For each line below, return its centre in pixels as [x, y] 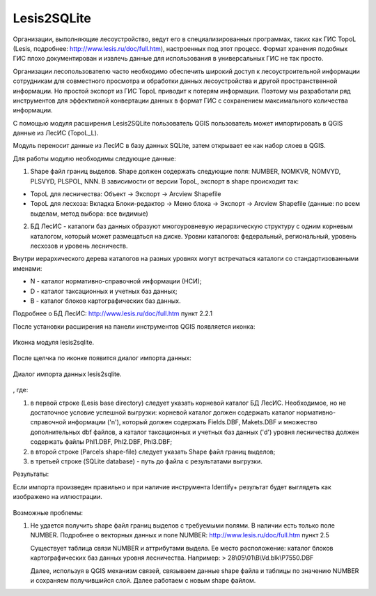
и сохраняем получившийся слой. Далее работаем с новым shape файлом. [143, 580]
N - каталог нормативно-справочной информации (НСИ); [116, 281]
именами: [28, 268]
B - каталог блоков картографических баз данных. [105, 301]
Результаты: [31, 474]
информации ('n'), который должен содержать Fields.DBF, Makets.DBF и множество [192, 422]
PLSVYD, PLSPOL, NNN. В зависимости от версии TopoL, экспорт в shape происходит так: [165, 181]
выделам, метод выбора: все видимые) [89, 214]
